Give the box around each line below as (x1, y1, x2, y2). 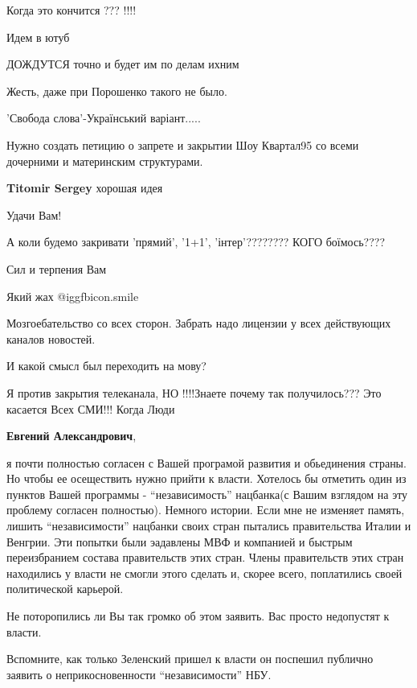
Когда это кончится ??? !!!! (6, 2, 137, 18)
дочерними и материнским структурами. (6, 152, 203, 169)
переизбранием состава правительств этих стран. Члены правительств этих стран (6, 549, 404, 566)
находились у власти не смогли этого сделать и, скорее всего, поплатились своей (6, 564, 403, 581)
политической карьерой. (6, 580, 124, 597)
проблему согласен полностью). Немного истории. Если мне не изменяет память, (6, 501, 405, 518)
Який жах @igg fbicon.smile (6, 287, 139, 304)
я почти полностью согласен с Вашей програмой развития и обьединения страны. (6, 454, 407, 471)
